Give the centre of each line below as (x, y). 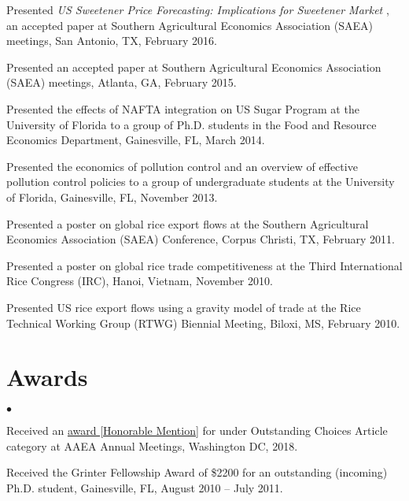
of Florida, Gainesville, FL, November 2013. (112, 197)
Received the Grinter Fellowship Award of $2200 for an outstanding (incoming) (197, 472)
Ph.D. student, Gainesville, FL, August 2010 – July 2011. (145, 488)
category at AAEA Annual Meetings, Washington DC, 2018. (152, 445)
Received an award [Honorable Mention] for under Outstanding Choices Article (197, 430)
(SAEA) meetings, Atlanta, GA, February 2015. (122, 82)
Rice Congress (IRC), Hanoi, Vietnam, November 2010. (140, 281)
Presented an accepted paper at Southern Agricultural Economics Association (194, 67)
